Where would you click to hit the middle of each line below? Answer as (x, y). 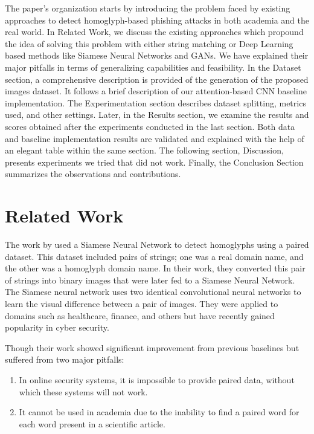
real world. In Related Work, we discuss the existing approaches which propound (154, 32)
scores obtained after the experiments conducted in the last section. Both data (150, 126)
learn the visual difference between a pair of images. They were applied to (142, 303)
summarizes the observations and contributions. (93, 174)
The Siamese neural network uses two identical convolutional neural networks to (153, 292)
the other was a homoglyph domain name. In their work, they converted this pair (155, 268)
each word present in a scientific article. (92, 423)
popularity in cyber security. (57, 327)
